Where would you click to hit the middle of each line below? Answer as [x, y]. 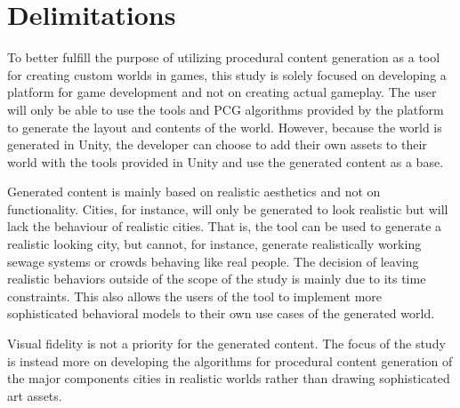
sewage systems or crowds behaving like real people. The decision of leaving [213, 261]
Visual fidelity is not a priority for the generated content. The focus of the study [226, 344]
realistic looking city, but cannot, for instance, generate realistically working [214, 244]
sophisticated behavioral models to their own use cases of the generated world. [221, 313]
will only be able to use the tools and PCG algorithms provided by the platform [226, 109]
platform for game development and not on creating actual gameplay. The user [222, 92]
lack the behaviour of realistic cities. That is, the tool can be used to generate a [225, 226]
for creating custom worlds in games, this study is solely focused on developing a [227, 74]
